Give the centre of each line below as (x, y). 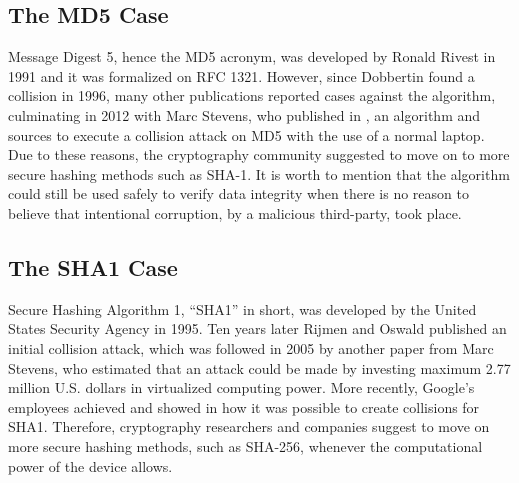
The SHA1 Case (93, 266)
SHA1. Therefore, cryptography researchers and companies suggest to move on (249, 426)
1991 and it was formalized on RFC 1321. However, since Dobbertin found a (241, 75)
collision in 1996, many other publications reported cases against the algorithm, (252, 95)
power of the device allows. (90, 465)
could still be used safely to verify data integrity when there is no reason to (238, 193)
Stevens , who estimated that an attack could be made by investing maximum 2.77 (259, 367)
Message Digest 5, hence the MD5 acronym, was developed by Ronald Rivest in (252, 56)
